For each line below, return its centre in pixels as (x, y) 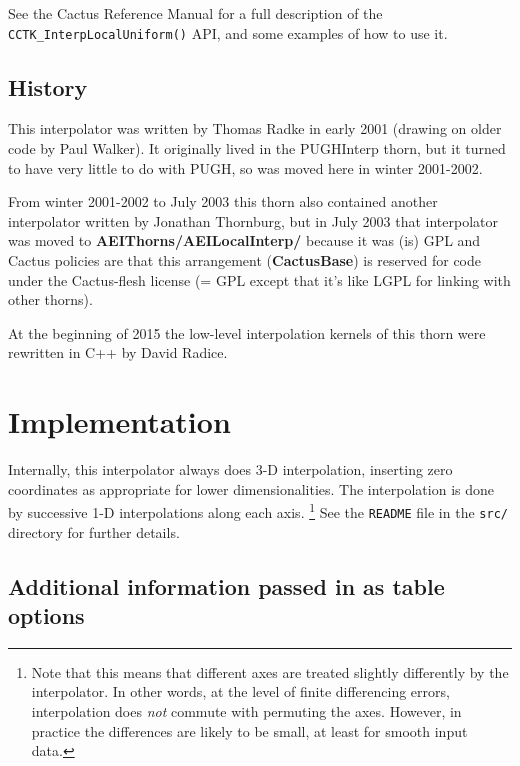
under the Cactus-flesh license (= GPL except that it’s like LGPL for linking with (259, 279)
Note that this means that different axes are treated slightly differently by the (270, 671)
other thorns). (50, 299)
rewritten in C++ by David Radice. (118, 352)
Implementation (119, 421)
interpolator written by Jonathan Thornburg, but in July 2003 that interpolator (253, 220)
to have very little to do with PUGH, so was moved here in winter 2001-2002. (245, 167)
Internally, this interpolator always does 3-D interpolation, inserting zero (230, 469)
